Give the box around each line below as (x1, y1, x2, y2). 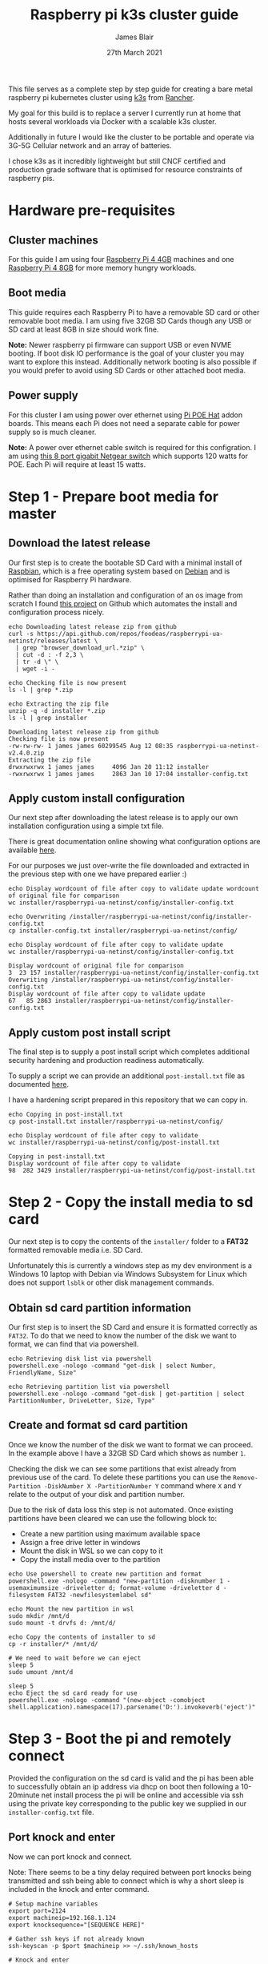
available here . (8, 845, 57, 855)
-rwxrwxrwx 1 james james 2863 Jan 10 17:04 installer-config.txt (8, 770, 249, 778)
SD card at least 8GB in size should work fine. (8, 324, 159, 334)
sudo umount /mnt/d (8, 1668, 74, 1676)
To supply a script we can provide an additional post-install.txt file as (8, 1071, 246, 1081)
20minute (8, 1790, 40, 1800)
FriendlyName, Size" (8, 1368, 78, 1377)
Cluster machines (8, 233, 98, 247)
